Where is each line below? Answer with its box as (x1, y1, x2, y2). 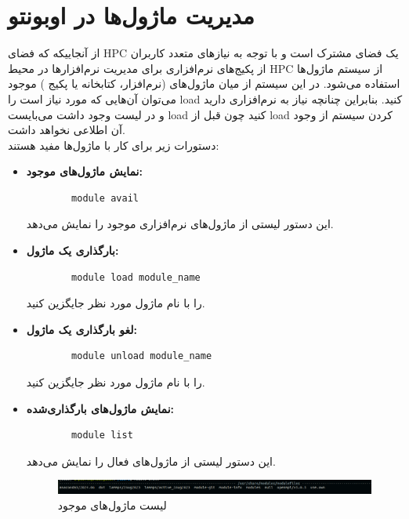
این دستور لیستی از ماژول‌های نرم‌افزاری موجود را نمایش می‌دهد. (26, 216, 334, 232)
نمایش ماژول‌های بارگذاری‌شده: (26, 400, 175, 416)
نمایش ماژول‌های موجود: (26, 163, 143, 180)
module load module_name (71, 271, 201, 283)
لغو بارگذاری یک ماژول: (26, 321, 138, 337)
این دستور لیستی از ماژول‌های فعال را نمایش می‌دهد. (26, 452, 276, 469)
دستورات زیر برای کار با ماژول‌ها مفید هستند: (8, 136, 219, 153)
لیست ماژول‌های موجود (57, 496, 167, 513)
